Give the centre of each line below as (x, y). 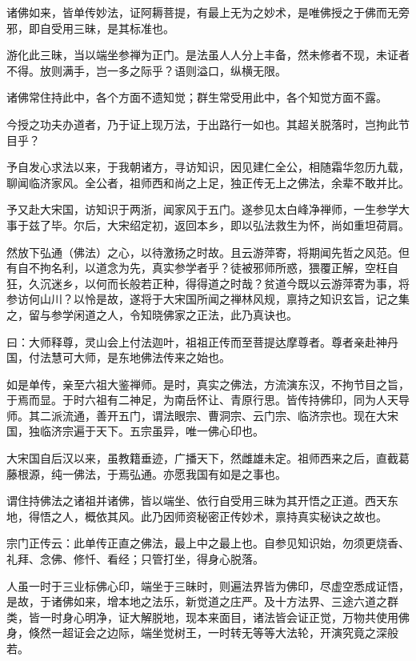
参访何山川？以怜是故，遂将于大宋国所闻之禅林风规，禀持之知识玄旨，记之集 (208, 299)
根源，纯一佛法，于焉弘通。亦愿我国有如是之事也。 (152, 473)
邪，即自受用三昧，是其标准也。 (90, 28)
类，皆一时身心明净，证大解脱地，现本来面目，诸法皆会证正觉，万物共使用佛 (208, 617)
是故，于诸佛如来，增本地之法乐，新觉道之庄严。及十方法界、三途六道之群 (202, 601)
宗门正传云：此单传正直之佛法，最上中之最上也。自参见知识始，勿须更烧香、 (208, 543)
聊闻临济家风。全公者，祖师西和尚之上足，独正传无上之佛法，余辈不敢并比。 (208, 182)
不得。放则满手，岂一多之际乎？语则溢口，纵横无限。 (146, 70)
